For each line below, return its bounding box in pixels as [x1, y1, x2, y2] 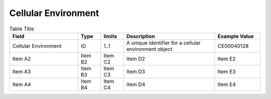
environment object [126, 45, 173, 52]
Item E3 [217, 68, 236, 75]
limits [103, 32, 117, 39]
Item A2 [12, 55, 31, 62]
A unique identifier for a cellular [126, 39, 201, 46]
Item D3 [126, 68, 146, 75]
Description [126, 32, 155, 39]
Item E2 [217, 55, 236, 62]
